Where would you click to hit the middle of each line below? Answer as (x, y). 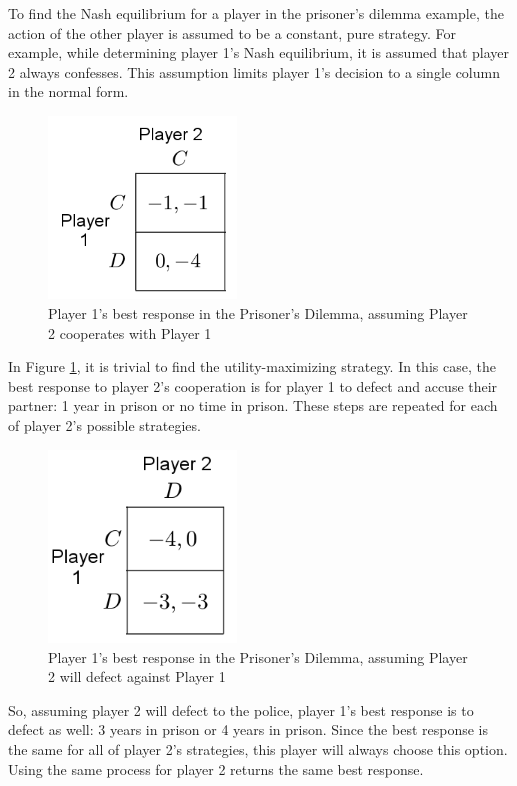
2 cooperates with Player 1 (130, 332)
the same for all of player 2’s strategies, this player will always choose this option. (258, 748)
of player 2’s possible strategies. (104, 424)
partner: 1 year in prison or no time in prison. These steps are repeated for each (253, 405)
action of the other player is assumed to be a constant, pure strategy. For (232, 32)
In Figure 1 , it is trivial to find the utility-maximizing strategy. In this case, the (252, 366)
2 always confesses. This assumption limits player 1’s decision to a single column (254, 71)
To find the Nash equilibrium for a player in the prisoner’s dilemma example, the (256, 13)
